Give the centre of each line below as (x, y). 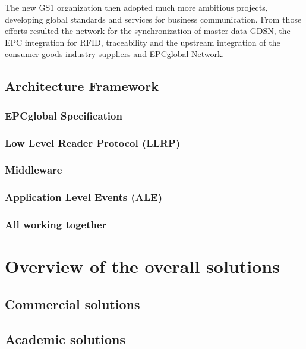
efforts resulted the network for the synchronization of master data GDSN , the (148, 31)
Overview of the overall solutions (142, 266)
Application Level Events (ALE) (84, 197)
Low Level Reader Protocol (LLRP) (93, 142)
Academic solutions (65, 339)
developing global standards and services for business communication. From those (153, 19)
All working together (56, 224)
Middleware (34, 170)
